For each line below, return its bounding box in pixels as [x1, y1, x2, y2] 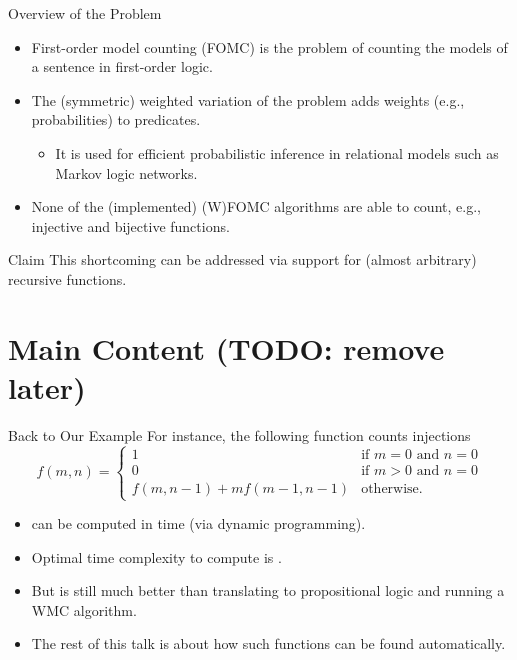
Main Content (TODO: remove [8, 327, 445, 368]
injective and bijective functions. [31, 215, 230, 236]
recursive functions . [8, 268, 127, 289]
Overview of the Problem [8, 3, 162, 23]
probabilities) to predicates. [31, 109, 201, 130]
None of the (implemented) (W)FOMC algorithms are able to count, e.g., [31, 196, 481, 217]
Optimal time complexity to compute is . [31, 546, 282, 567]
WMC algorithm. [31, 599, 137, 620]
